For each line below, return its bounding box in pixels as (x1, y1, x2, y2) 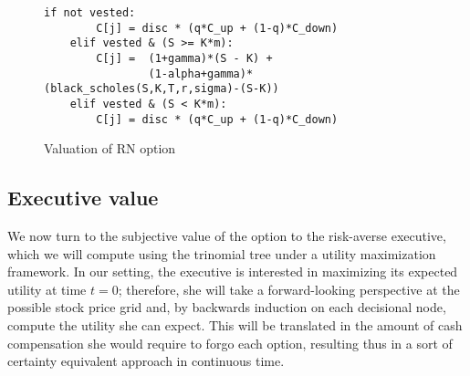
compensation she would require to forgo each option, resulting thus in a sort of (7, 333, 453, 352)
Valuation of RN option (44, 139, 176, 158)
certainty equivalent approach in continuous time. (7, 351, 285, 371)
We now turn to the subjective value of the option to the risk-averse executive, (7, 226, 446, 245)
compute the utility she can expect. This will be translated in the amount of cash (7, 316, 463, 335)
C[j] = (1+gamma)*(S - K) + (96, 51, 273, 65)
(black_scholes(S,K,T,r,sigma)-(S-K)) (44, 82, 279, 96)
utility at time (7, 279, 87, 298)
